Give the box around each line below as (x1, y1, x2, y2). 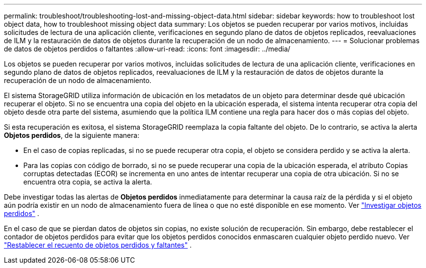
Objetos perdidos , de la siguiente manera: (4, 131, 140, 139)
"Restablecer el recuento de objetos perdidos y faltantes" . (4, 241, 192, 249)
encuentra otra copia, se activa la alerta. (23, 178, 152, 186)
